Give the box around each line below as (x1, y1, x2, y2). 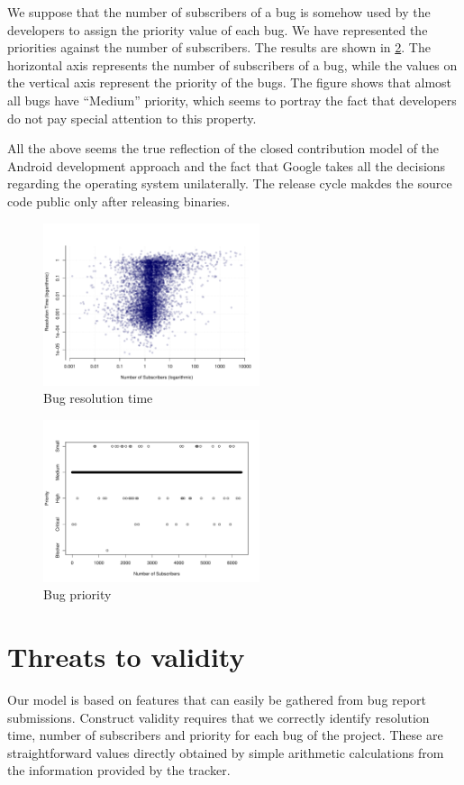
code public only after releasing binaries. (7, 191, 231, 210)
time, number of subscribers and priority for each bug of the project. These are (7, 726, 443, 744)
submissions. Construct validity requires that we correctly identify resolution (7, 707, 430, 726)
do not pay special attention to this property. (7, 108, 257, 127)
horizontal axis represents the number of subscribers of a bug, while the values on (7, 55, 458, 74)
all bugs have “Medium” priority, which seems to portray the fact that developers (7, 90, 457, 109)
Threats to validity (7, 638, 245, 675)
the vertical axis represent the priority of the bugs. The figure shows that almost (7, 73, 452, 92)
